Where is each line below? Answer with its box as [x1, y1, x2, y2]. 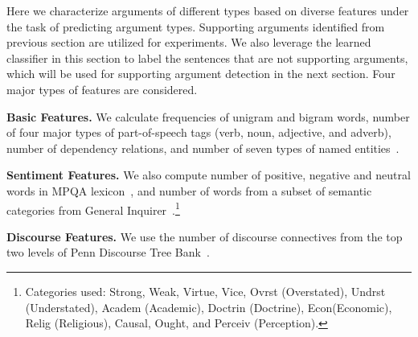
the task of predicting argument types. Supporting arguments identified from [6, 18, 385, 35]
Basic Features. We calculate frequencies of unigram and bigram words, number [6, 108, 410, 125]
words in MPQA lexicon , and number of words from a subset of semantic [6, 182, 372, 199]
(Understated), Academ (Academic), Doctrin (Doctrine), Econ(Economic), [25, 298, 392, 315]
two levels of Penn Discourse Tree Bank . [6, 244, 210, 261]
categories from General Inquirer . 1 [6, 199, 180, 218]
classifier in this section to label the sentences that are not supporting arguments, [6, 49, 408, 66]
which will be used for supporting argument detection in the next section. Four [6, 65, 395, 82]
